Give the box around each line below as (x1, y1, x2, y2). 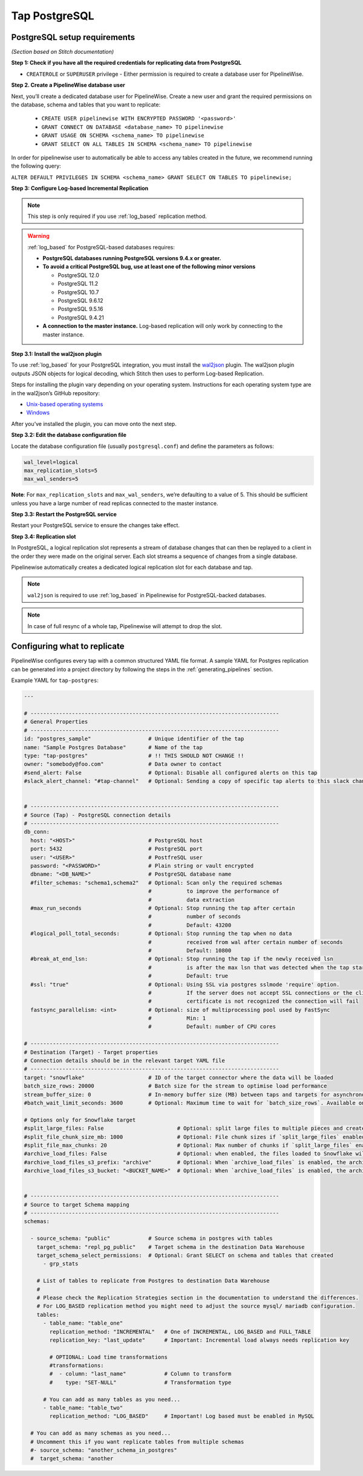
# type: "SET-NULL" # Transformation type (49, 1379, 232, 1386)
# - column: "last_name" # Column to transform (49, 1371, 232, 1377)
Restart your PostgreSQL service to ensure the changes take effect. (11, 522, 180, 529)
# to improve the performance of (148, 888, 280, 895)
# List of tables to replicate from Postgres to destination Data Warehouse (36, 1278, 270, 1284)
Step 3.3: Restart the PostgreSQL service (11, 511, 117, 518)
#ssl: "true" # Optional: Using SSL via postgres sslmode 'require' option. (30, 981, 340, 988)
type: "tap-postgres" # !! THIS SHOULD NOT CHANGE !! (24, 752, 244, 759)
